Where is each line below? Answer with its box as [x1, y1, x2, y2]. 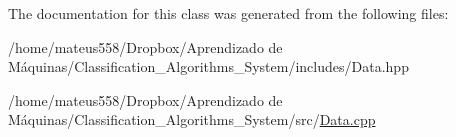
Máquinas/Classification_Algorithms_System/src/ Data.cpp [8, 109, 376, 130]
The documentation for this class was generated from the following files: [8, 3, 449, 23]
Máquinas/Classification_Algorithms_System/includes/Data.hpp [8, 56, 409, 77]
